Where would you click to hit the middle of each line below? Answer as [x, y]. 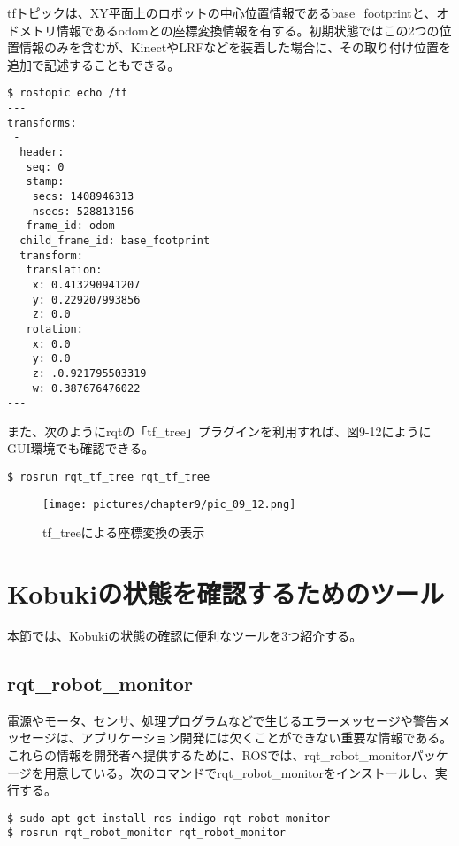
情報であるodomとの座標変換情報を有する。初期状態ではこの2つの [248, 30]
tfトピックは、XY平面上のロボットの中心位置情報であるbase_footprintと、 [222, 12]
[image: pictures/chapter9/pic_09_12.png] [169, 504]
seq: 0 [45, 167]
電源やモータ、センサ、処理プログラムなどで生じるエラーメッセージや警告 [222, 720]
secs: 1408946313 [83, 196]
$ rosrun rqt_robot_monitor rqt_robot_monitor [146, 833]
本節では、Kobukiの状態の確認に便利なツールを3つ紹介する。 [185, 636]
